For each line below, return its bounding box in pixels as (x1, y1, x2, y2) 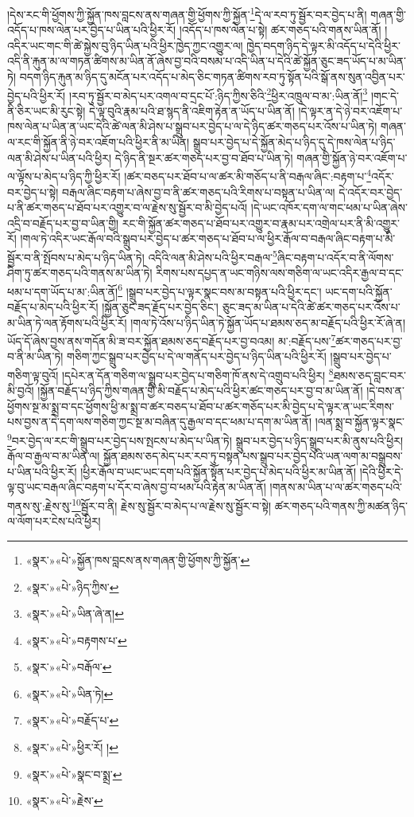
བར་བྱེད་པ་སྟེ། (7, 183, 59, 200)
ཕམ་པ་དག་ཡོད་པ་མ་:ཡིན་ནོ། (7, 283, 118, 299)
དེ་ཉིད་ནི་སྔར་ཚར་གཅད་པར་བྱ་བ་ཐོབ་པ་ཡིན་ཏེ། (114, 149, 293, 166)
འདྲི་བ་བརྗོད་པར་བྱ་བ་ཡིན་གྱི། (7, 214, 119, 231)
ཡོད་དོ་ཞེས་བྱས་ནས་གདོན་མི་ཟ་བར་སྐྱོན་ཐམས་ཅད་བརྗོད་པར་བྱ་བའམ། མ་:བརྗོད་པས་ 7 (7, 330, 336, 349)
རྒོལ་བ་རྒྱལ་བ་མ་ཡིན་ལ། (7, 448, 100, 464)
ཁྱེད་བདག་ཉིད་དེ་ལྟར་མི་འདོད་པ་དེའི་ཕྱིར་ (246, 37, 400, 53)
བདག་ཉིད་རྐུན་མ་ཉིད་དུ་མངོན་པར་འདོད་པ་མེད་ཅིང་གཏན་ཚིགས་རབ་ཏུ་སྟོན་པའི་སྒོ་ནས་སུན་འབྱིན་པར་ (19, 68, 405, 85)
